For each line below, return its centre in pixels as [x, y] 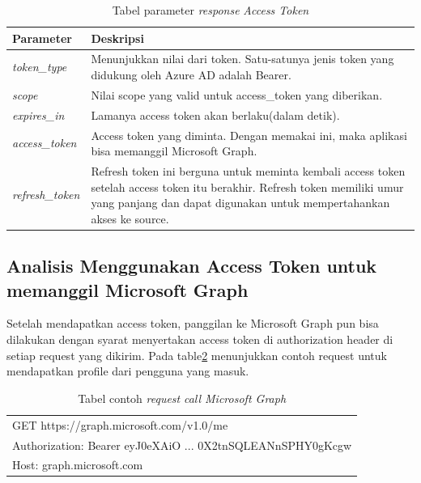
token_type [40, 67]
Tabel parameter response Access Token [210, 10]
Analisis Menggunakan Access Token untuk [192, 266]
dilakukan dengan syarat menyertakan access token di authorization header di [200, 339]
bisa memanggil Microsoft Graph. [174, 151]
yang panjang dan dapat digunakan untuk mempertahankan [240, 203]
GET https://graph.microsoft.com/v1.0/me [120, 424]
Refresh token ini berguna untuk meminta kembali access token [248, 171]
